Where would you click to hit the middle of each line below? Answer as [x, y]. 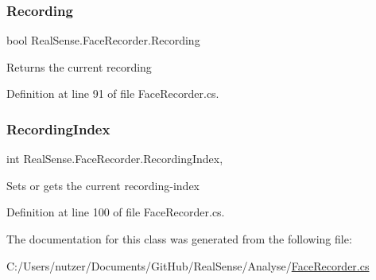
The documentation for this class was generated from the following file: [179, 239]
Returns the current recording [79, 66]
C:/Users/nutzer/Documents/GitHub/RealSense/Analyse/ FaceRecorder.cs [188, 265]
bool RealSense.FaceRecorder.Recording [103, 40]
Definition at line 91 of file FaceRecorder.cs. [113, 93]
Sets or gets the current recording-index [103, 185]
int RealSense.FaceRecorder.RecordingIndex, [115, 159]
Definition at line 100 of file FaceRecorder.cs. [116, 212]
